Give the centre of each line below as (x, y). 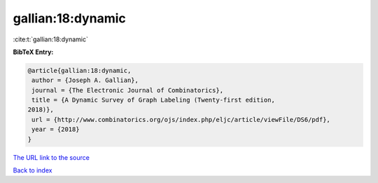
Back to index (33, 170)
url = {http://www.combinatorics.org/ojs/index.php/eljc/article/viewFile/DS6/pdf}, (181, 120)
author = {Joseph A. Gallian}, (85, 80)
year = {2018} (56, 129)
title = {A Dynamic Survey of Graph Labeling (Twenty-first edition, (154, 100)
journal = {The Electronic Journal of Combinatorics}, (128, 90)
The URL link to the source (51, 157)
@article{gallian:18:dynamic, (79, 70)
